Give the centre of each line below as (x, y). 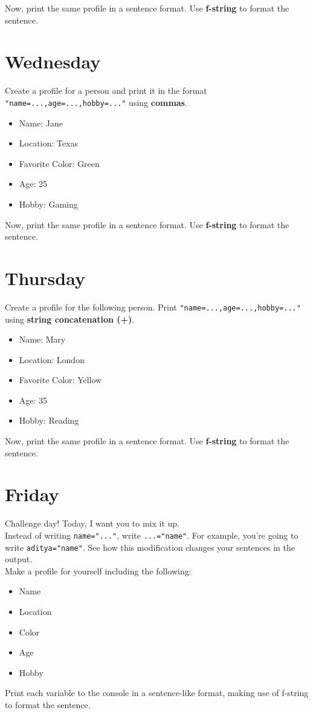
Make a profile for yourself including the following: (98, 570)
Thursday (45, 278)
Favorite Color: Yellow (60, 380)
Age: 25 (33, 184)
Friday (32, 494)
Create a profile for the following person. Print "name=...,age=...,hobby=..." (153, 307)
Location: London (52, 359)
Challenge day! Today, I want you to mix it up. (92, 523)
